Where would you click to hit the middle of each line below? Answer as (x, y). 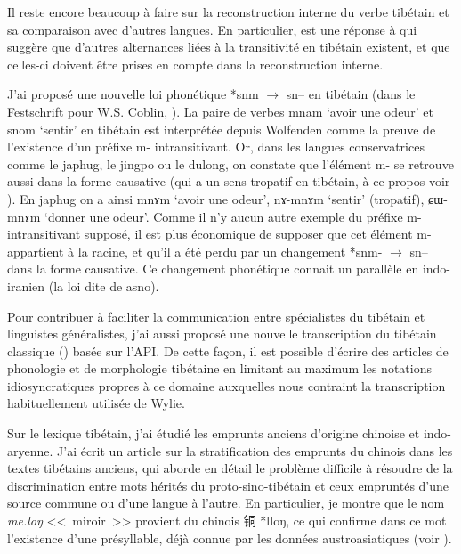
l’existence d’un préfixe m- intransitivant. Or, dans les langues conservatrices (216, 147)
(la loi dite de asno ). (104, 285)
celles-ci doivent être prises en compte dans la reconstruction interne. (195, 64)
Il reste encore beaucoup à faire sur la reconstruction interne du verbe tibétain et (228, 12)
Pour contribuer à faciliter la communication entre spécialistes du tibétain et (216, 316)
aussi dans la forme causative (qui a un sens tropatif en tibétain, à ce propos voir (229, 181)
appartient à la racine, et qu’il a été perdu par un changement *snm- (195, 251)
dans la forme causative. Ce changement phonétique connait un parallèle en (213, 269)
